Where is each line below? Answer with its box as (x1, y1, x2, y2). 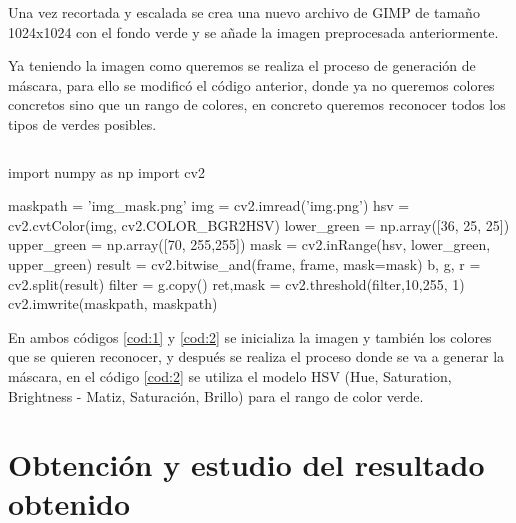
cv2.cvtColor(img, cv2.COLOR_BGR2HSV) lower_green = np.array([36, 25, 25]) (8, 214, 510, 235)
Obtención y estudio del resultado (8, 444, 485, 485)
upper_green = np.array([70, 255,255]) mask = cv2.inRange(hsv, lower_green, (8, 234, 491, 255)
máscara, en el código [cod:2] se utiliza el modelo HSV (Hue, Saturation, (8, 365, 452, 386)
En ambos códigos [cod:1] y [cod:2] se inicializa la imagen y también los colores (8, 326, 492, 347)
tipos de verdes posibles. (8, 113, 157, 134)
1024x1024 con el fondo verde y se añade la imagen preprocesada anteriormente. (8, 21, 499, 42)
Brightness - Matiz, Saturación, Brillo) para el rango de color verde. (8, 385, 424, 406)
